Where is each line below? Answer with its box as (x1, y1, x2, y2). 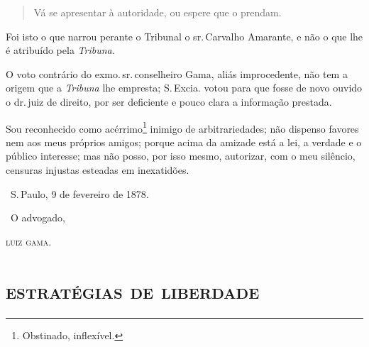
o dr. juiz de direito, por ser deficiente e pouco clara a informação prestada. (6, 94, 332, 109)
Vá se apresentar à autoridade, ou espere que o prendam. (33, 5, 282, 19)
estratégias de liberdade (6, 275, 260, 304)
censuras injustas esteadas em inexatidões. (6, 163, 189, 177)
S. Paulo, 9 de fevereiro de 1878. (10, 186, 149, 201)
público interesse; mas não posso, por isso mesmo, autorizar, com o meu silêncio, (6, 148, 356, 163)
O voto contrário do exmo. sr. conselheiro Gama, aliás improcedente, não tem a (6, 66, 348, 81)
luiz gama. (6, 233, 52, 248)
